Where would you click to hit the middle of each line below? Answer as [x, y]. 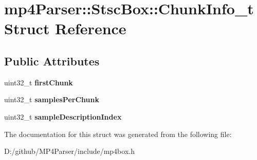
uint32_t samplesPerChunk [52, 99]
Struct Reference [65, 28]
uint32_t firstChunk [39, 82]
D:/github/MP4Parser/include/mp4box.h [69, 151]
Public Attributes [52, 61]
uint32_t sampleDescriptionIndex [63, 116]
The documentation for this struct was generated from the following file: [118, 134]
